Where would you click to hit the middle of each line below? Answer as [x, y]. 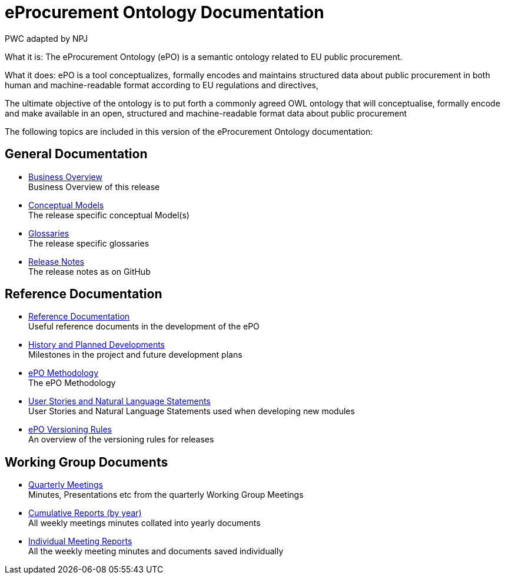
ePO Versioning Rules [70, 430]
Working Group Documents [87, 462]
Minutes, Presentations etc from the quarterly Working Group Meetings [166, 495]
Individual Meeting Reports [80, 541]
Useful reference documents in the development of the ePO [144, 327]
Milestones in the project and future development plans [135, 355]
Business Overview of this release [94, 187]
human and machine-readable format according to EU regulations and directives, [162, 85]
